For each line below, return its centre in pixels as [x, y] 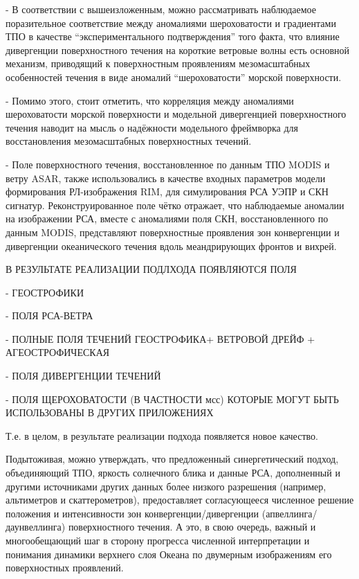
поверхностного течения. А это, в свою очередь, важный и [192, 527]
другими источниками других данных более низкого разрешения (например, [166, 486]
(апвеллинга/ [289, 513]
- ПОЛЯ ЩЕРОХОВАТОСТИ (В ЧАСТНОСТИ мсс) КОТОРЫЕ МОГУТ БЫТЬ [172, 399]
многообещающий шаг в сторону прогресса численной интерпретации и [158, 540]
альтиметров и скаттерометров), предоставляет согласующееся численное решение [180, 500]
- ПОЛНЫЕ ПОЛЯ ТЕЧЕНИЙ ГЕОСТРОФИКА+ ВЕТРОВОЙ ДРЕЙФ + [160, 338]
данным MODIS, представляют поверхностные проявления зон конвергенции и [173, 232]
